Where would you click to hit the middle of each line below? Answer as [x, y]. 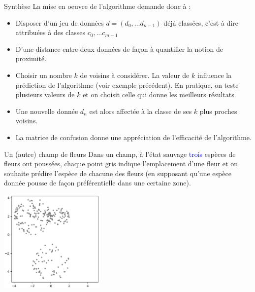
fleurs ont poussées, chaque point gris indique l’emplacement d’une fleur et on [121, 164]
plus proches [218, 111]
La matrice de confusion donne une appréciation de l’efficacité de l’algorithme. [133, 137]
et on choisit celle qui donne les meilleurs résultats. [159, 94]
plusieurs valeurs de [45, 94]
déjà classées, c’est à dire [201, 22]
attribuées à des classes [50, 32]
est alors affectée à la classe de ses [141, 111]
